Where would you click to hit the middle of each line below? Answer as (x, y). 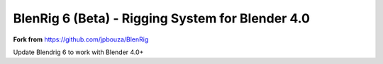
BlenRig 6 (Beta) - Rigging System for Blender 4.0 (161, 18)
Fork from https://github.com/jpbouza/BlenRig (81, 39)
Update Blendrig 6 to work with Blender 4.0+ (78, 52)
